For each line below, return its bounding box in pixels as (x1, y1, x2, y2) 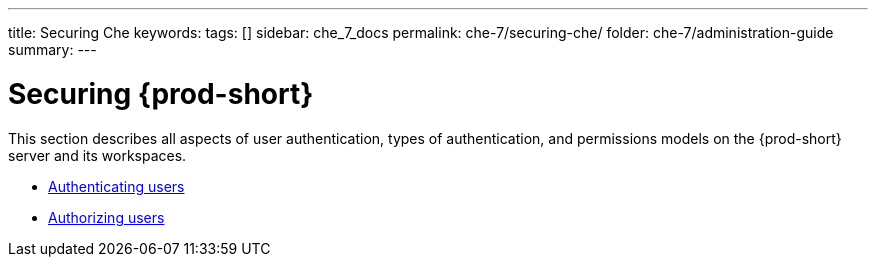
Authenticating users (48, 177, 185, 195)
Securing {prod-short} (8, 76, 314, 111)
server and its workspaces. (8, 146, 187, 164)
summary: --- (8, 41, 97, 58)
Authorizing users (48, 208, 165, 226)
